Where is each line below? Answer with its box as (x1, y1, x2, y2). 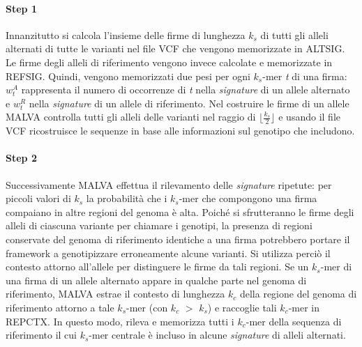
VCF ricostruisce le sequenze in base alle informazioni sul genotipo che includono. (6, 123, 355, 138)
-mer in (288, 300, 320, 314)
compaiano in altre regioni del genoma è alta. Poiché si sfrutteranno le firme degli (6, 204, 354, 219)
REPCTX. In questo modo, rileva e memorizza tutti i (6, 314, 234, 328)
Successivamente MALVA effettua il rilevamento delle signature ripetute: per (6, 177, 332, 192)
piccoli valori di (6, 191, 71, 206)
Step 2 (6, 151, 37, 165)
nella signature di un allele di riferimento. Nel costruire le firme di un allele (29, 95, 349, 110)
